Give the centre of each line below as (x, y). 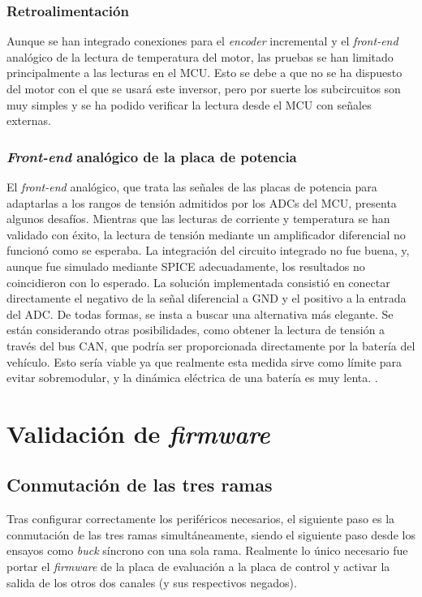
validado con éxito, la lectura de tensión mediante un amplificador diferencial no (206, 234)
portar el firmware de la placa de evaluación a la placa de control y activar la (198, 567)
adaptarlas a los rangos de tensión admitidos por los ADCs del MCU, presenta (202, 202)
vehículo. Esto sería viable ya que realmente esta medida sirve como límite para (205, 361)
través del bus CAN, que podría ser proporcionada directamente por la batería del (211, 345)
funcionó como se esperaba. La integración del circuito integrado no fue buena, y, (208, 250)
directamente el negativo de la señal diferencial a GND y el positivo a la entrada (207, 298)
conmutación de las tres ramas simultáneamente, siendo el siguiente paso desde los (211, 534)
